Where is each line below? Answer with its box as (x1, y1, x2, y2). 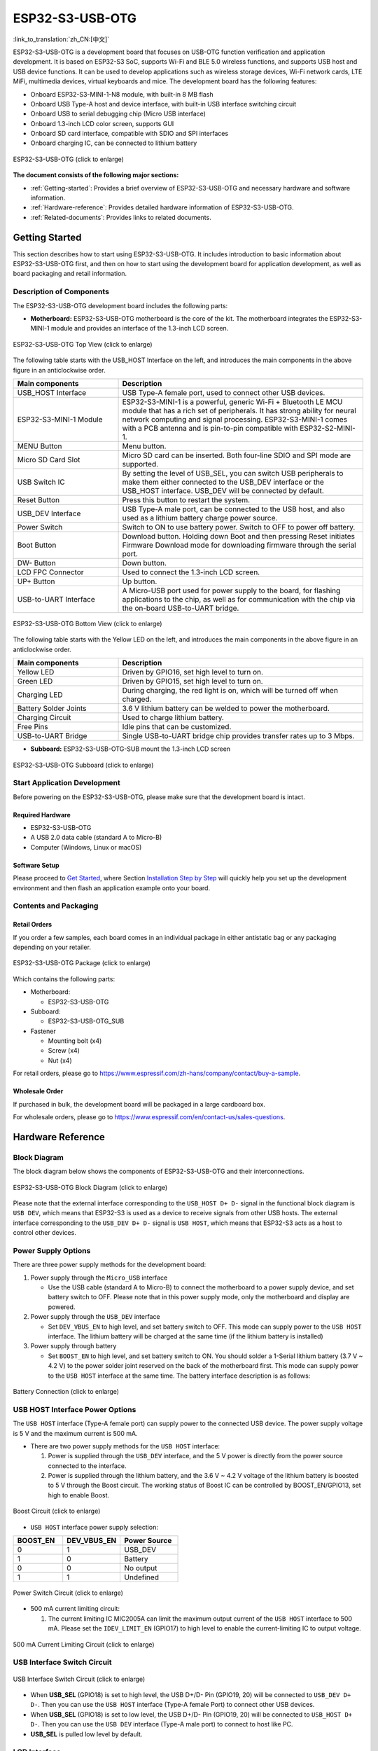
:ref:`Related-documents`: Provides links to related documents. (30, 213, 211, 221)
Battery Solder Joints (17, 704, 87, 714)
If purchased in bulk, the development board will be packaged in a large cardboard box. (13, 1100, 266, 1108)
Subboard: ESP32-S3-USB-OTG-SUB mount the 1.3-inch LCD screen (30, 745, 231, 753)
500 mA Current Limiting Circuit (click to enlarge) (13, 1640, 155, 1649)
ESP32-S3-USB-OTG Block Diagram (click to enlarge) (13, 1183, 168, 1191)
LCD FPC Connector (17, 567, 84, 577)
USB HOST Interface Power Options (13, 1404, 136, 1414)
